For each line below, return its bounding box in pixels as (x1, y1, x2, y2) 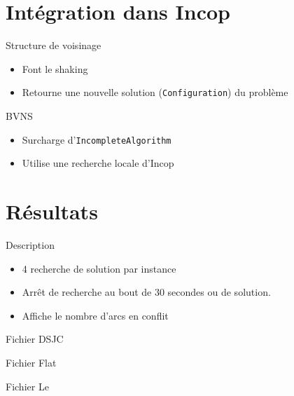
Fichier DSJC (6, 332, 64, 346)
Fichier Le (6, 378, 49, 393)
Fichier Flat (6, 355, 57, 369)
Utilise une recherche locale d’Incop (22, 156, 174, 170)
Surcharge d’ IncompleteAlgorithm (22, 132, 171, 146)
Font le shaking (22, 61, 88, 76)
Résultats (6, 197, 98, 225)
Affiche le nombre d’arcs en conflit (22, 308, 169, 322)
